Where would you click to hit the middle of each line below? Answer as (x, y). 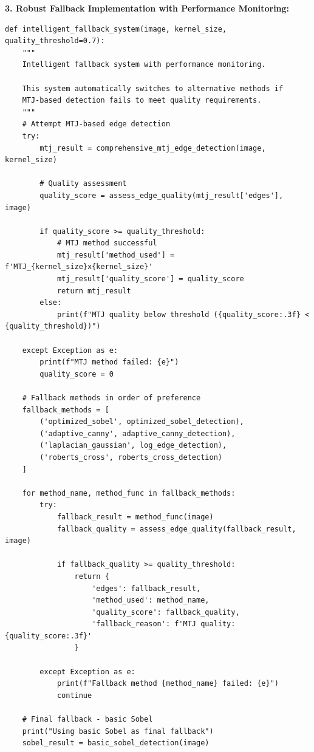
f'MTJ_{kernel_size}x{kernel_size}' (79, 267)
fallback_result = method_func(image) (135, 517)
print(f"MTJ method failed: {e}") (109, 362)
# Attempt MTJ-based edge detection (96, 124)
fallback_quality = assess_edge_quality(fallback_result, (176, 529)
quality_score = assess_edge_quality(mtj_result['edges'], (162, 195)
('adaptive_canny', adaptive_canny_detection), (138, 433)
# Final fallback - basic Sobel (87, 720)
